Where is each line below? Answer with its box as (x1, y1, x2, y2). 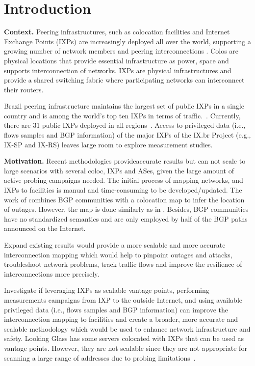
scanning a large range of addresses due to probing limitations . (4, 352, 196, 363)
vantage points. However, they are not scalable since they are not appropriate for (4, 342, 247, 353)
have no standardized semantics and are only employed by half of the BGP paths (4, 213, 248, 224)
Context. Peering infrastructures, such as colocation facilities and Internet (4, 27, 230, 37)
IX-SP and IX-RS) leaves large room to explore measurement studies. (4, 139, 213, 149)
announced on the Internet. (4, 223, 86, 233)
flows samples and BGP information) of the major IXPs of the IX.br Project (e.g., (4, 130, 251, 140)
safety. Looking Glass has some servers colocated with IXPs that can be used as (4, 333, 244, 343)
